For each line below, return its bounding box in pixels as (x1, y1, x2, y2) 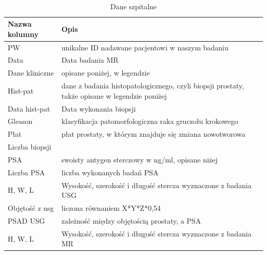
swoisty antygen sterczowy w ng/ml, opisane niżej (61, 154, 218, 165)
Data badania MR (61, 54, 119, 65)
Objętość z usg (8, 203, 54, 213)
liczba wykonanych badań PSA (61, 167, 159, 177)
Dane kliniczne (8, 67, 54, 78)
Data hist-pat (8, 103, 50, 114)
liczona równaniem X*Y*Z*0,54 (61, 203, 161, 213)
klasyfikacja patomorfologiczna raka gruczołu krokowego (61, 116, 238, 126)
